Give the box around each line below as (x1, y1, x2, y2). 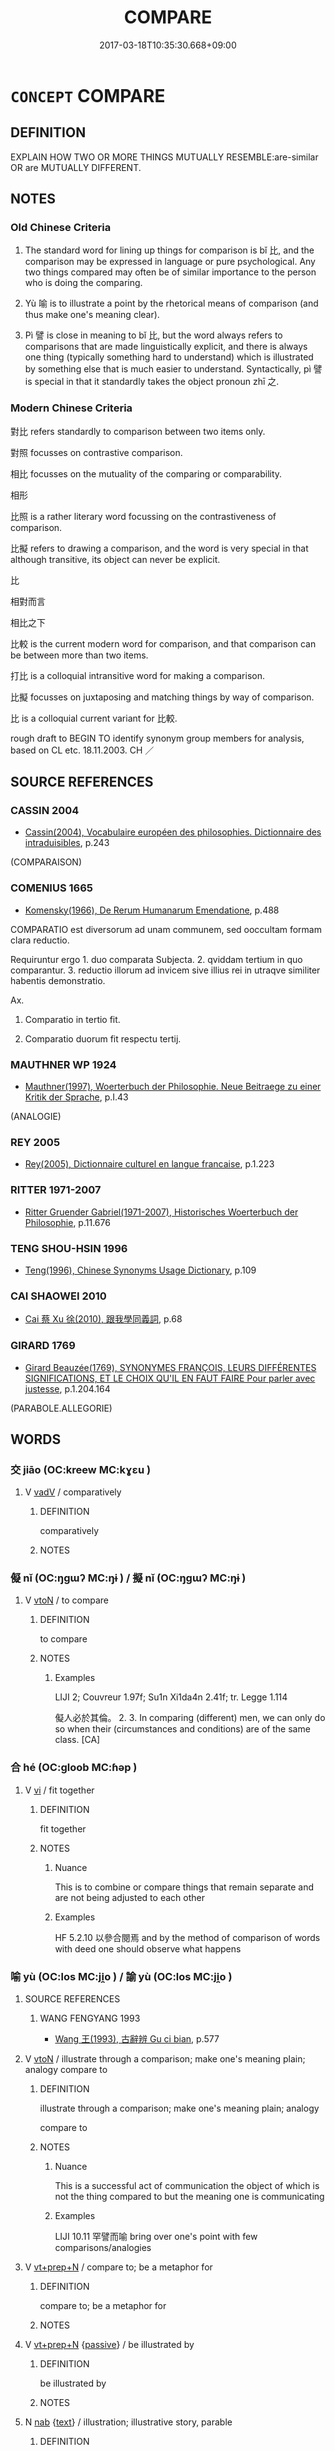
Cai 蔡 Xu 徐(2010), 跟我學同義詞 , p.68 (24, 1313, 183, 1325)
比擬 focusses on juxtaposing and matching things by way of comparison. (10, 691, 315, 703)
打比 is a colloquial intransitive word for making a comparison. (10, 669, 265, 681)
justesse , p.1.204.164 (24, 1382, 111, 1395)
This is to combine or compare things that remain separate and (54, 1881, 314, 1893)
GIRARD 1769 (10, 1339, 76, 1353)
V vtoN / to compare (24, 1594, 109, 1606)
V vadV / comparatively (24, 1486, 122, 1498)
